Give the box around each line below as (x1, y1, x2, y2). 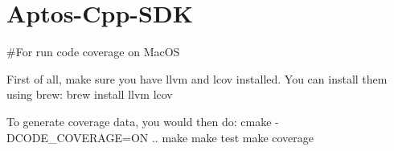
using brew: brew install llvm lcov (6, 86, 173, 103)
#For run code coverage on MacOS (6, 43, 180, 60)
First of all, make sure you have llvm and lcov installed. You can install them (6, 70, 388, 87)
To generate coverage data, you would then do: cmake (6, 112, 272, 129)
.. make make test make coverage (151, 129, 314, 145)
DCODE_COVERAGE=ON (6, 129, 149, 145)
